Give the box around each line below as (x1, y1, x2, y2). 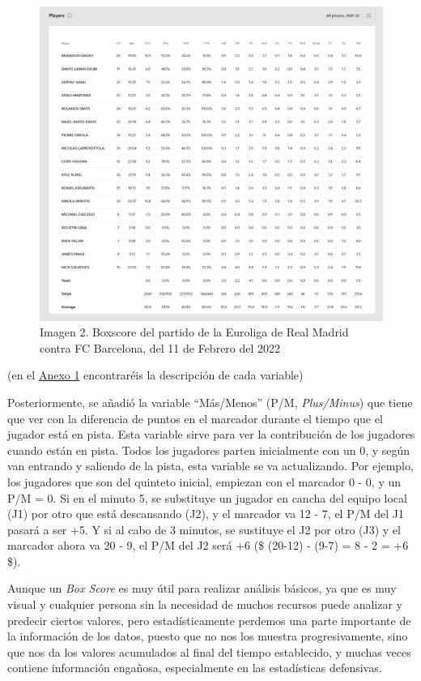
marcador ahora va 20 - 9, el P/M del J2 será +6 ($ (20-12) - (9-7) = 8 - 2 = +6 (7, 537, 409, 554)
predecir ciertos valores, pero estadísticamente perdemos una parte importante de (7, 611, 411, 628)
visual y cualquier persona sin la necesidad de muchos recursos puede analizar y (7, 596, 402, 613)
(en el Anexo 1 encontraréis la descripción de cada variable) (7, 366, 304, 383)
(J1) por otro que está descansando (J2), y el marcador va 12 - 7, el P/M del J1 (7, 505, 404, 522)
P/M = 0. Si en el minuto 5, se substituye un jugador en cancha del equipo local (7, 489, 407, 506)
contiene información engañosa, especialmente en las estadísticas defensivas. (7, 659, 382, 676)
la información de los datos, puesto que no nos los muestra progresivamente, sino (7, 627, 408, 645)
